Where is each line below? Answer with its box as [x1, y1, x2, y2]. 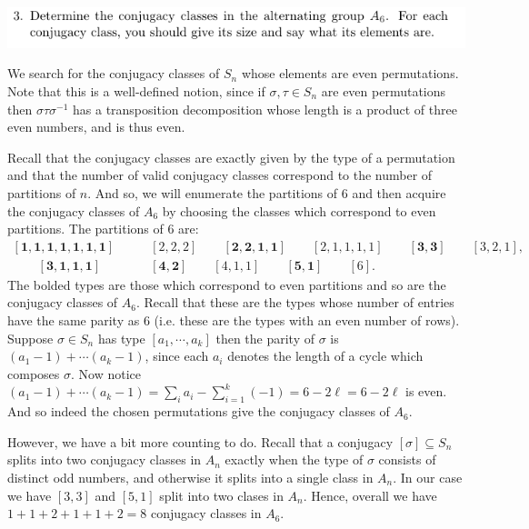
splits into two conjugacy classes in [7, 450, 202, 469]
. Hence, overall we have [303, 485, 437, 504]
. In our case [393, 467, 463, 486]
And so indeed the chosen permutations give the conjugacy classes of [7, 402, 390, 421]
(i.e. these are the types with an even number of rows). [154, 311, 460, 330]
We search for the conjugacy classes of [7, 64, 220, 83]
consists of [378, 450, 436, 469]
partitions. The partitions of [7, 219, 164, 238]
